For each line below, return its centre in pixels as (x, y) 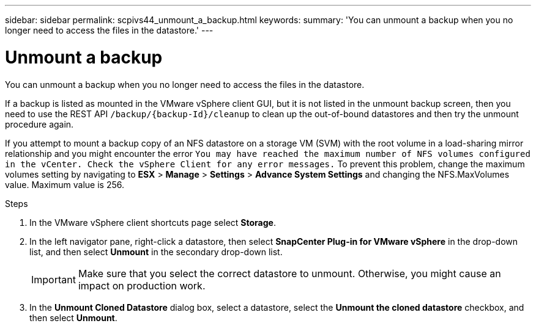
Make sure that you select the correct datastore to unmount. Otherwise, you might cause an (289, 273)
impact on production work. (142, 285)
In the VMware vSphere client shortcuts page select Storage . (153, 222)
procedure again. (39, 124)
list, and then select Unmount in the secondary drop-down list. (156, 252)
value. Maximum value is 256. (65, 184)
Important (54, 279)
